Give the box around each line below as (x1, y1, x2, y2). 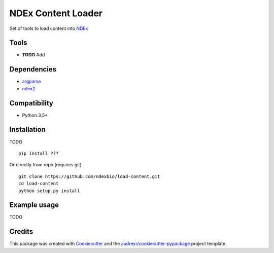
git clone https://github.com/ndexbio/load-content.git (18, 173, 160, 179)
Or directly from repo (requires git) (9, 162, 82, 168)
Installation (9, 125, 46, 134)
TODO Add (22, 52, 45, 58)
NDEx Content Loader (9, 8, 103, 19)
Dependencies (9, 65, 57, 74)
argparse (22, 79, 41, 85)
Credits (9, 227, 33, 236)
